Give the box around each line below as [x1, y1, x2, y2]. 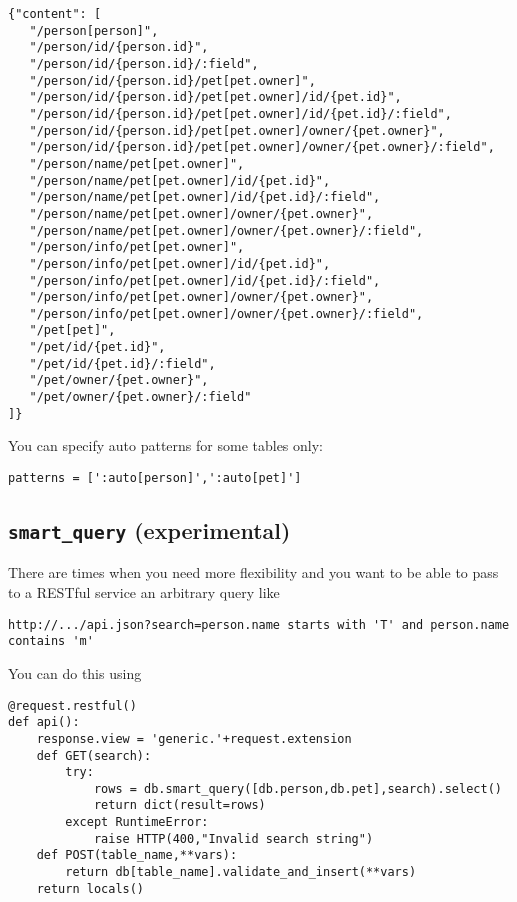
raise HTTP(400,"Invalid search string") [93, 831, 374, 846]
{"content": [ [8, 7, 102, 21]
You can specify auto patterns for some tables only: [8, 435, 323, 456]
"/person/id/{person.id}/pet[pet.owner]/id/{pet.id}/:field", [29, 106, 452, 121]
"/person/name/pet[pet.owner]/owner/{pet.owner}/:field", [29, 223, 424, 238]
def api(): [8, 715, 80, 730]
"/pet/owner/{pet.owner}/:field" [29, 390, 252, 405]
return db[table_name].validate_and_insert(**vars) [65, 865, 417, 880]
